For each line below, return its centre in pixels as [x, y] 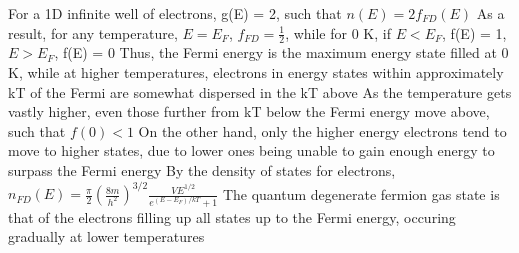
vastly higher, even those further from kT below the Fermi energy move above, [249, 111]
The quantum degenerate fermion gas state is [361, 193]
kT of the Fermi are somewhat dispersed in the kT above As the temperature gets [260, 91]
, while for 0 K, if [338, 32]
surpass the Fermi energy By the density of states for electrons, [202, 169]
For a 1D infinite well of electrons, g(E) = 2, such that [175, 13]
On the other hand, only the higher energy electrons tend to [322, 130]
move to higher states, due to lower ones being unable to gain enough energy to [251, 150]
